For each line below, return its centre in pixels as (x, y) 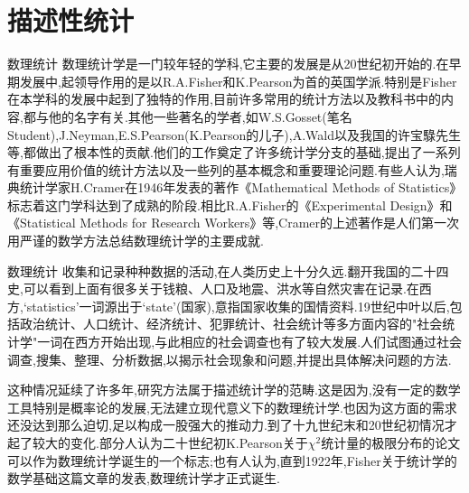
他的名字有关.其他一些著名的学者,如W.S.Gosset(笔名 (200, 116)
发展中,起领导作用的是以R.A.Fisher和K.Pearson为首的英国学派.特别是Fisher (238, 81)
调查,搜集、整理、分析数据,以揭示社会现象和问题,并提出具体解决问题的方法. (230, 359)
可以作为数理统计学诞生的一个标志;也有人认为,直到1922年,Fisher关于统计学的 (232, 460)
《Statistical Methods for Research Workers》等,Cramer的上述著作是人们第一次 (234, 223)
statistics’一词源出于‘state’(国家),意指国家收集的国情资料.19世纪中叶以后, (238, 306)
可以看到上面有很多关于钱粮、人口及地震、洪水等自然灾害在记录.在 (221, 288)
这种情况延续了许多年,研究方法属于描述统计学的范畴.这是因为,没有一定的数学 (234, 390)
